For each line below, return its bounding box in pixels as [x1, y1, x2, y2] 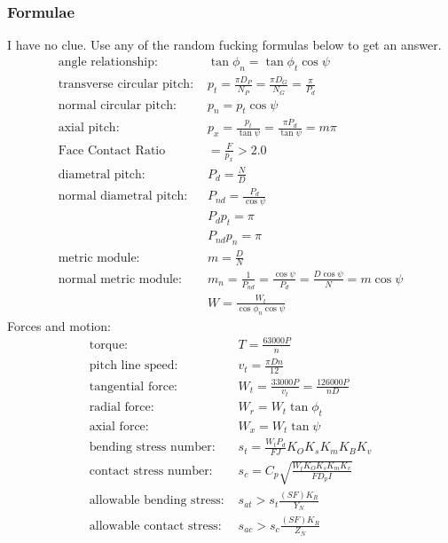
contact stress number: [89, 464, 213, 477]
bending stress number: [89, 441, 216, 454]
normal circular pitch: [58, 98, 177, 112]
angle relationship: [58, 55, 158, 68]
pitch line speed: [89, 359, 178, 373]
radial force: [89, 401, 154, 414]
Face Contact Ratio [58, 144, 166, 157]
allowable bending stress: [89, 494, 224, 508]
